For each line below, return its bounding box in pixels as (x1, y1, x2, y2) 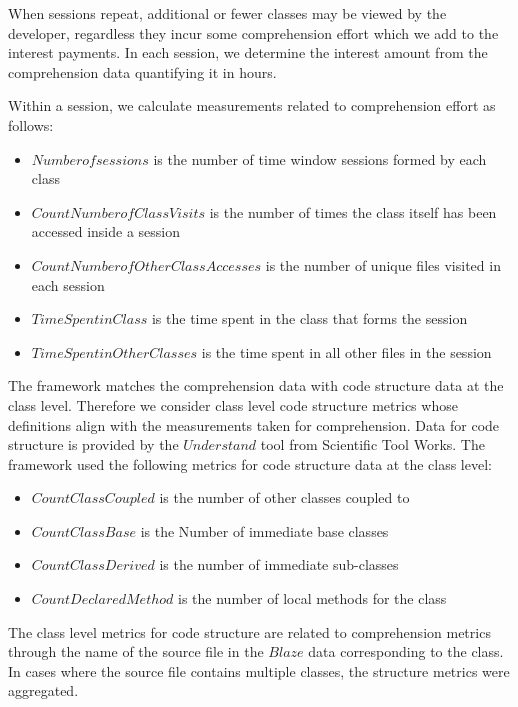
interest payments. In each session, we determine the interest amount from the (8, 42, 488, 63)
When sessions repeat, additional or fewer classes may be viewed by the (8, 3, 447, 23)
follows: (8, 114, 54, 135)
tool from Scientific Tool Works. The (260, 434, 485, 455)
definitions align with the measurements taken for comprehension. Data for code (8, 414, 500, 435)
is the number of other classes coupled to (159, 487, 410, 508)
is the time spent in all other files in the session (201, 341, 492, 362)
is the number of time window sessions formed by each (153, 148, 487, 169)
